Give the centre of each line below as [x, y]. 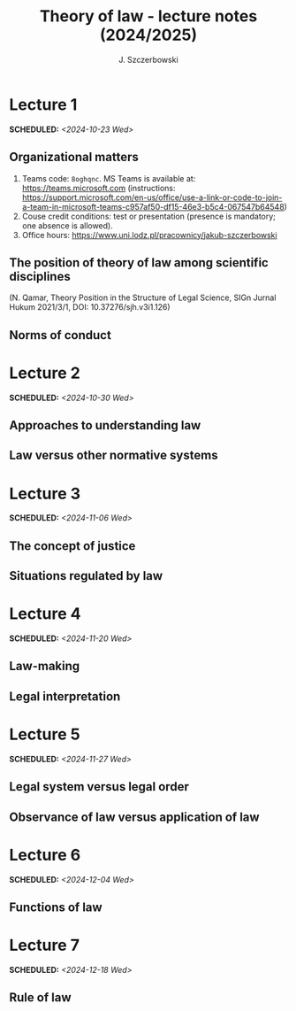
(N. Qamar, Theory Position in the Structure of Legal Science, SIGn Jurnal [143, 297]
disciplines [40, 276]
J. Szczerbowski [148, 59]
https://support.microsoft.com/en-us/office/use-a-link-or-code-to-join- [152, 197]
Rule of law [40, 998]
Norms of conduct [61, 335]
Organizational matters [74, 157]
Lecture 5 [45, 734]
